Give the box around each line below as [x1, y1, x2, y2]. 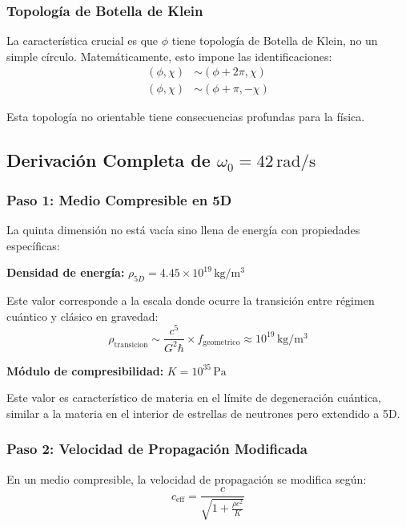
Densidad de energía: [6, 264, 125, 281]
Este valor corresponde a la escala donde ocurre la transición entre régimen [6, 292, 375, 309]
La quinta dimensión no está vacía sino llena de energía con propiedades [6, 221, 360, 238]
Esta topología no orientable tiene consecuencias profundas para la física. [6, 108, 365, 125]
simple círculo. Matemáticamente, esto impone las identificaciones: [6, 47, 332, 64]
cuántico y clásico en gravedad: [6, 307, 159, 324]
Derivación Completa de [6, 148, 211, 172]
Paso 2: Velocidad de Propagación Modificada [6, 439, 308, 459]
